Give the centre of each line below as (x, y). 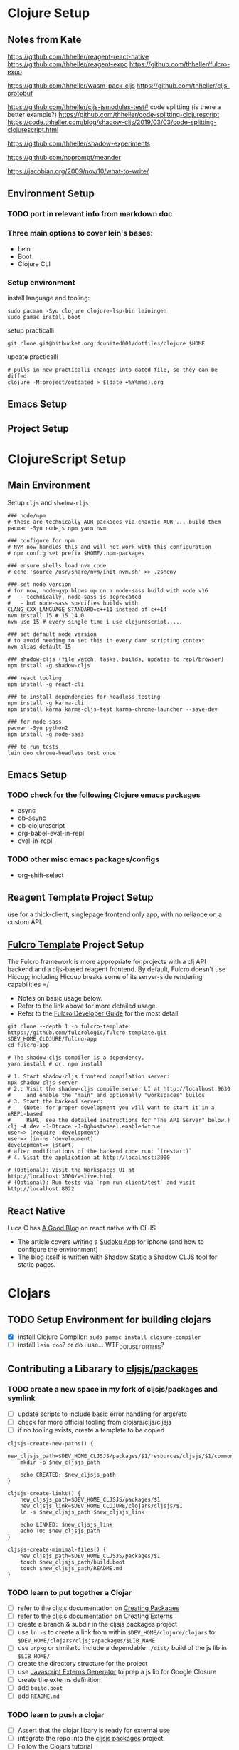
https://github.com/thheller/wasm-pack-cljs (71, 86)
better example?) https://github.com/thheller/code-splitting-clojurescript (113, 115)
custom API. (25, 922)
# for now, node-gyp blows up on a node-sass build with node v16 (108, 590)
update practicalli (33, 356)
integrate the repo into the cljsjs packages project (90, 1739)
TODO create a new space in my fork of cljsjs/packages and (113, 1390)
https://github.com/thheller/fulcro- (180, 64)
